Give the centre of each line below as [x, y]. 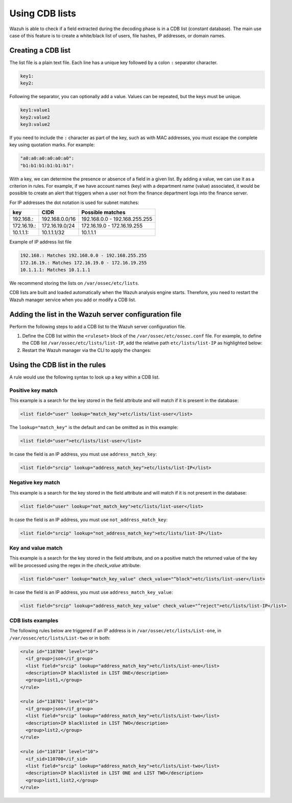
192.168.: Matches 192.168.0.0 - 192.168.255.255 [83, 255]
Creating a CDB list [40, 50]
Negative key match [35, 482]
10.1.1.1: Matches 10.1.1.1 [55, 270]
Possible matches [103, 212]
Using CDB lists [43, 13]
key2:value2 [35, 117]
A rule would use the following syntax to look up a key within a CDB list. [85, 377]
